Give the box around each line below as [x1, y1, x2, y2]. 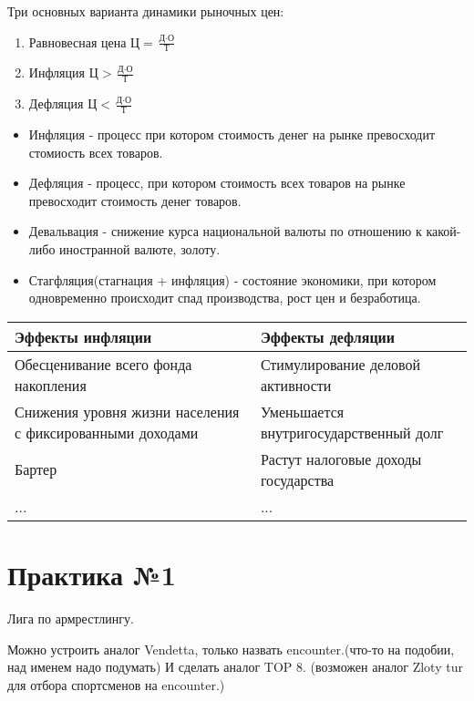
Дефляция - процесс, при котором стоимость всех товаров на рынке [28, 173, 406, 192]
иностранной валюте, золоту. [59, 240, 221, 259]
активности [260, 374, 332, 396]
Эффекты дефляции [260, 325, 396, 347]
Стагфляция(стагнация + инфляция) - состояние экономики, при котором [28, 270, 437, 289]
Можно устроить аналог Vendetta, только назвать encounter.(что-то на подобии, [7, 639, 455, 658]
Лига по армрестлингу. [7, 608, 134, 627]
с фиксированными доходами [15, 421, 199, 443]
